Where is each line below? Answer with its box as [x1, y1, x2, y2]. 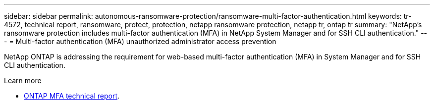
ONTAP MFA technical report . [24, 92, 120, 100]
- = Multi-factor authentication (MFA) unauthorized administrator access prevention [4, 37, 276, 46]
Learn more [4, 76, 42, 85]
